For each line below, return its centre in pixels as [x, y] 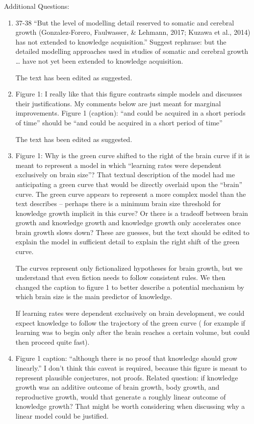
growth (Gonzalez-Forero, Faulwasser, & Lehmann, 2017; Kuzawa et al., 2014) [133, 32]
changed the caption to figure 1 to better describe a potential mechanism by [130, 287]
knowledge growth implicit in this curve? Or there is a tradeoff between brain [132, 213]
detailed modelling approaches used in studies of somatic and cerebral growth [132, 51]
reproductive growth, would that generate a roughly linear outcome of [121, 396]
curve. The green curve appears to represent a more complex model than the [131, 194]
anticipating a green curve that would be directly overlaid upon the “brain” [129, 184]
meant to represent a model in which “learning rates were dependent [118, 165]
